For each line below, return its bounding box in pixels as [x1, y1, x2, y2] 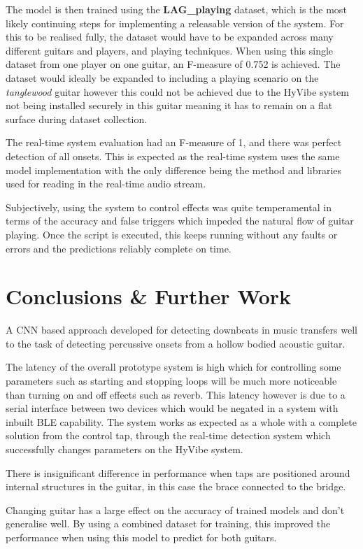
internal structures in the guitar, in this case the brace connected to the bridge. [6, 479, 346, 494]
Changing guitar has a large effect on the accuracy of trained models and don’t [6, 502, 345, 517]
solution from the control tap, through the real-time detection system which [6, 428, 331, 443]
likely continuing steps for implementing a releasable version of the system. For [6, 15, 344, 30]
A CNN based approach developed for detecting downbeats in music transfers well [6, 322, 357, 337]
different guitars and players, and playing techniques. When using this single [6, 43, 334, 57]
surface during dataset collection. [6, 111, 148, 126]
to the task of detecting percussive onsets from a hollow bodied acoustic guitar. [6, 336, 346, 350]
